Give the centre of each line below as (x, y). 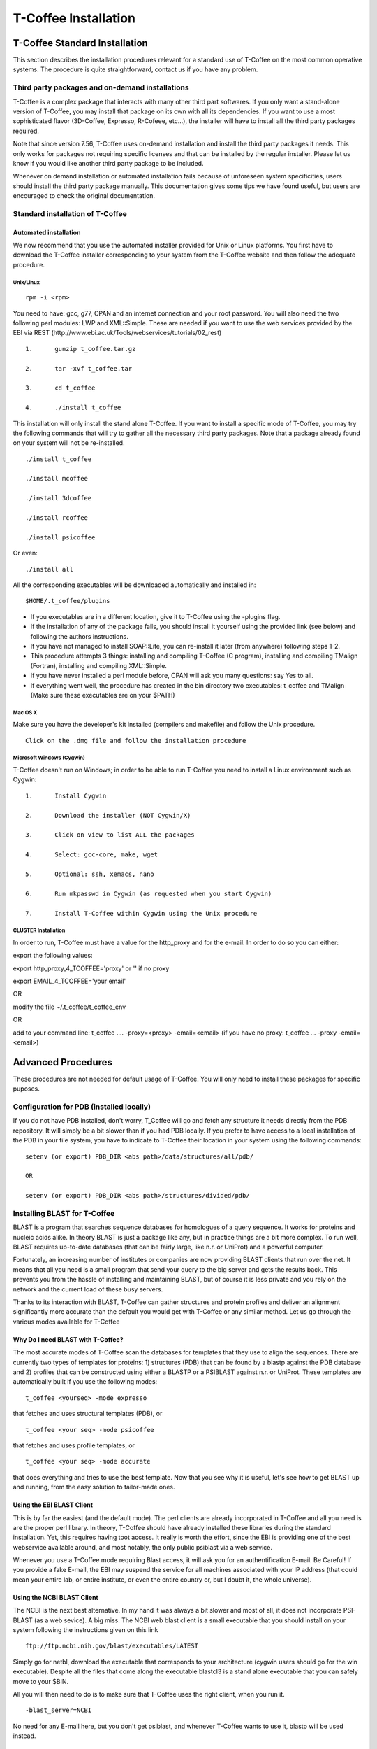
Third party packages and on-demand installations (101, 87)
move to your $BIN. (41, 1681)
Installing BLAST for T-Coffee (64, 1213)
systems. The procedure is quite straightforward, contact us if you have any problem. (135, 69)
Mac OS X (25, 713)
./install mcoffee (57, 479)
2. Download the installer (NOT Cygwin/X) (108, 815)
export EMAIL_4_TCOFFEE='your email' (69, 981)
